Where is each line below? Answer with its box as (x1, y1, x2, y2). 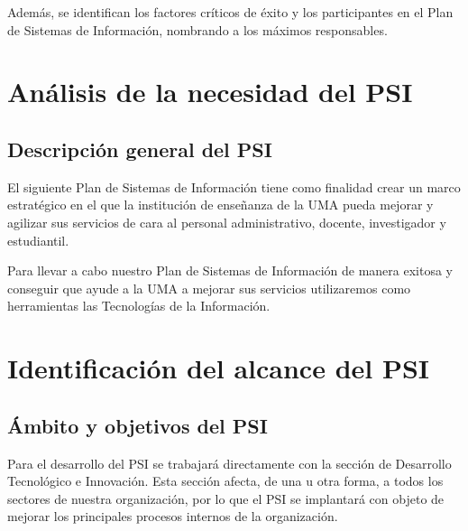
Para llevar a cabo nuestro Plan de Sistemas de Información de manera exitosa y (7, 261, 453, 280)
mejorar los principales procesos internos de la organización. (7, 507, 338, 526)
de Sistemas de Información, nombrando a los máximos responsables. (7, 20, 388, 39)
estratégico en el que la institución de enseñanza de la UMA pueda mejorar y (7, 195, 434, 214)
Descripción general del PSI (7, 135, 272, 163)
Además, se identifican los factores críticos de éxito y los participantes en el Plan (7, 3, 454, 21)
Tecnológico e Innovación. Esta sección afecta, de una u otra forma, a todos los (7, 471, 444, 490)
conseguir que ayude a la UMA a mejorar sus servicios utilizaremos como (7, 278, 411, 297)
